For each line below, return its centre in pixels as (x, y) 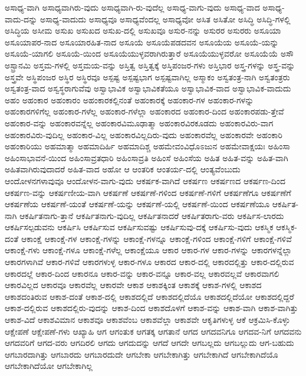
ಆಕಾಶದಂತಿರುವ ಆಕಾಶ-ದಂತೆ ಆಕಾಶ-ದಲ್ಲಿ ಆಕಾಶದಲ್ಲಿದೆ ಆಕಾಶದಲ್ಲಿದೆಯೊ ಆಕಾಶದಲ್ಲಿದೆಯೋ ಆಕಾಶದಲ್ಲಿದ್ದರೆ (149, 296)
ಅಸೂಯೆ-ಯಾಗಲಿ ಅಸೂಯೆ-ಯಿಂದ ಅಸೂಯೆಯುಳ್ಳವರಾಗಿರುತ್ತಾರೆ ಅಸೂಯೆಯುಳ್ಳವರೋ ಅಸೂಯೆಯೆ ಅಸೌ (149, 53)
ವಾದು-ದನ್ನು (21, 19)
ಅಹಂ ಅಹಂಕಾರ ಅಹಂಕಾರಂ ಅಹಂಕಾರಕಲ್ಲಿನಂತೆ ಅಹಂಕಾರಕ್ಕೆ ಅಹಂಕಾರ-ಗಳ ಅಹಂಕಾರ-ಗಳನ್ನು (129, 99)
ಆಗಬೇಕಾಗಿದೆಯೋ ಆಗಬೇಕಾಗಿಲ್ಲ (49, 366)
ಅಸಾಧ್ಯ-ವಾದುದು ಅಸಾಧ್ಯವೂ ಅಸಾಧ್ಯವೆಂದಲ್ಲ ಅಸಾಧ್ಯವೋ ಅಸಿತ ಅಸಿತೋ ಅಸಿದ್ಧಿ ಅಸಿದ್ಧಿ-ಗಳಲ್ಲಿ (165, 19)
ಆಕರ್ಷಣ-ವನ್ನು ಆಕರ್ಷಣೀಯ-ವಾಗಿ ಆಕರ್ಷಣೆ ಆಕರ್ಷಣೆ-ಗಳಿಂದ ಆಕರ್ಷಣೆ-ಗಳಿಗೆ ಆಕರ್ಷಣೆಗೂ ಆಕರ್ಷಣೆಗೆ (148, 192)
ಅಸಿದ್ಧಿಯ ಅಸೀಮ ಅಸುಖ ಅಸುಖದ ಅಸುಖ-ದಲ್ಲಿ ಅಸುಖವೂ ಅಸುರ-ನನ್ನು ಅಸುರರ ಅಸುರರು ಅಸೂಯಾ (143, 30)
